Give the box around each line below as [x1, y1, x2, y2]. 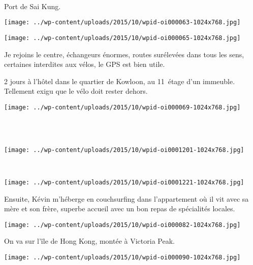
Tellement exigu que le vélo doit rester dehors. [4, 86, 148, 96]
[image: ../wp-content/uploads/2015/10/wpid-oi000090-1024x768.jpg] [4, 254, 241, 261]
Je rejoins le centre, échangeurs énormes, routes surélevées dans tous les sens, [4, 49, 244, 59]
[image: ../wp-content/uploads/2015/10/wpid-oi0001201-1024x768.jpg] [4, 146, 244, 154]
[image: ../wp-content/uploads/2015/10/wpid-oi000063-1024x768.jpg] [4, 19, 241, 26]
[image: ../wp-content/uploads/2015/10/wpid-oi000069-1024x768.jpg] [4, 103, 241, 111]
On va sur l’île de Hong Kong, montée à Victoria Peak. [4, 236, 175, 246]
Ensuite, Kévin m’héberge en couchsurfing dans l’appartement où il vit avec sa [4, 193, 249, 204]
